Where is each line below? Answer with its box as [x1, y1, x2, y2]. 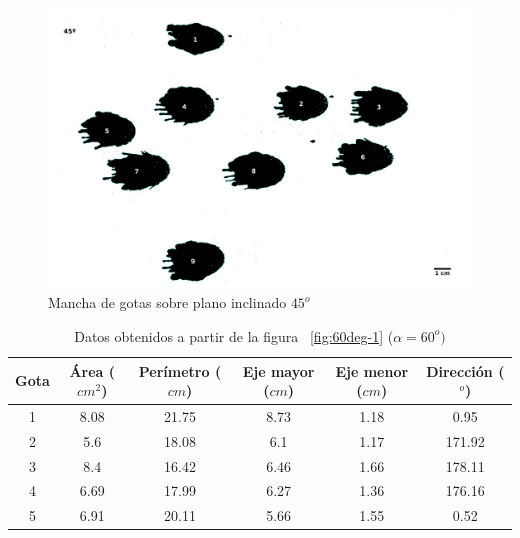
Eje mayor [242, 360, 315, 381]
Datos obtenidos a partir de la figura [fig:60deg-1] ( [74, 325, 394, 346]
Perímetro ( [138, 360, 222, 381]
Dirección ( [426, 360, 505, 381]
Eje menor [335, 360, 409, 381]
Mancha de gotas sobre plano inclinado [48, 292, 287, 313]
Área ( [69, 360, 116, 381]
